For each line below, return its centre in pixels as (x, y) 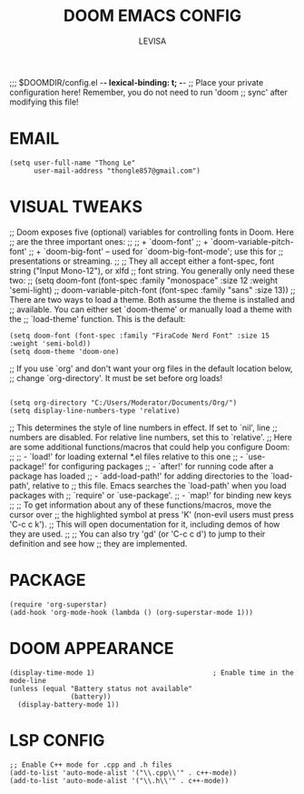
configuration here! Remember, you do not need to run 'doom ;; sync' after (148, 92)
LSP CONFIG (57, 740)
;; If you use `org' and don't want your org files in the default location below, (151, 368)
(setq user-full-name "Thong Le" (73, 163)
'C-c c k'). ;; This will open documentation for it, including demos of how (145, 524)
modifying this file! (44, 102)
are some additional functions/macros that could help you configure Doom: (150, 447)
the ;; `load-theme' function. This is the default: (98, 318)
